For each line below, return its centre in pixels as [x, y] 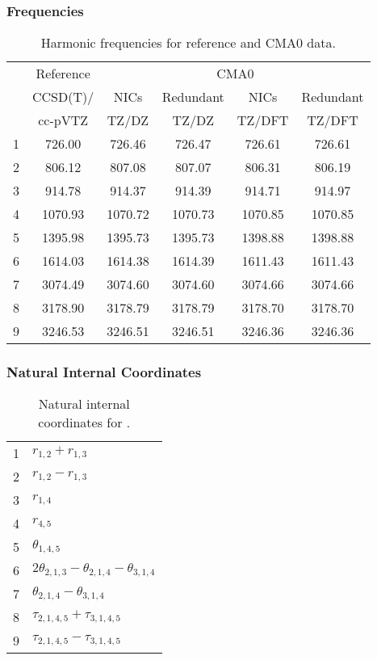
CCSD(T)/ [63, 97]
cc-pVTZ [63, 120]
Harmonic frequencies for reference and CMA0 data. [188, 43]
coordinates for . [84, 422]
